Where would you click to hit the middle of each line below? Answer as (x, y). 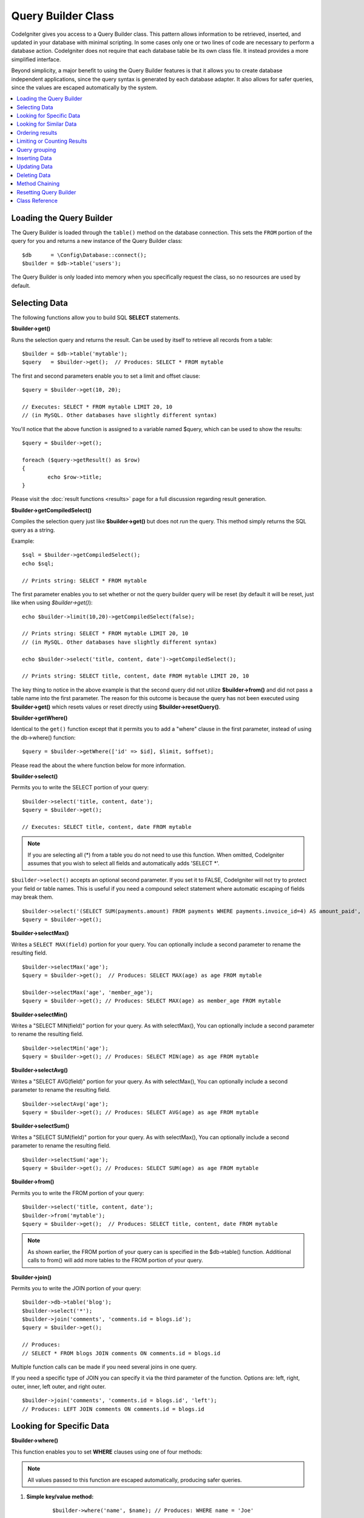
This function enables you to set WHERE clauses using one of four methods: (107, 1452)
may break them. (32, 897)
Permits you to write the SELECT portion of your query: (80, 788)
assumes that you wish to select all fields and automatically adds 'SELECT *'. (123, 863)
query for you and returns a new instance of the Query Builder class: (97, 241)
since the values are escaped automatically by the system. (84, 87)
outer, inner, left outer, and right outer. (59, 1386)
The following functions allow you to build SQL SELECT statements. (96, 317)
